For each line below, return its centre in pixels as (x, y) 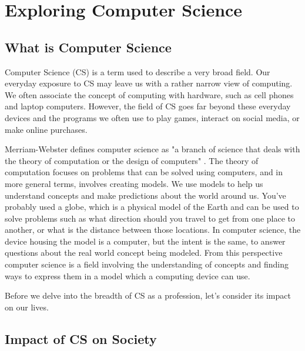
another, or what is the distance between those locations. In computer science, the (153, 230)
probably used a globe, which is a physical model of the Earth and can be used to (152, 207)
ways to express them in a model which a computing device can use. (128, 275)
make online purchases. (46, 129)
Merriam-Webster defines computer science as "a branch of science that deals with (152, 149)
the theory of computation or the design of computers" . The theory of (132, 160)
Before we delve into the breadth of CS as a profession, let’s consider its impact (148, 295)
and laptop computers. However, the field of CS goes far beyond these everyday (148, 106)
